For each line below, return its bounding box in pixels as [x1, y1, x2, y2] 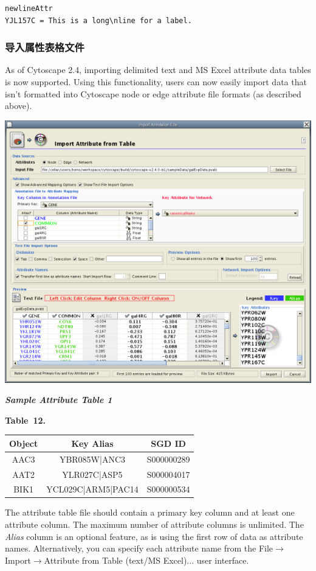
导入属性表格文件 [5, 40, 84, 55]
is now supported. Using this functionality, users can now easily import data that [5, 75, 307, 88]
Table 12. [5, 413, 46, 426]
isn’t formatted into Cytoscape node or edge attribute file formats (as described [5, 87, 301, 100]
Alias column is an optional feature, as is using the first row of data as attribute [5, 530, 303, 542]
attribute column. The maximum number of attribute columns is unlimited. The [5, 518, 304, 531]
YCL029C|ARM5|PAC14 [46, 483, 139, 496]
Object [9, 436, 38, 449]
